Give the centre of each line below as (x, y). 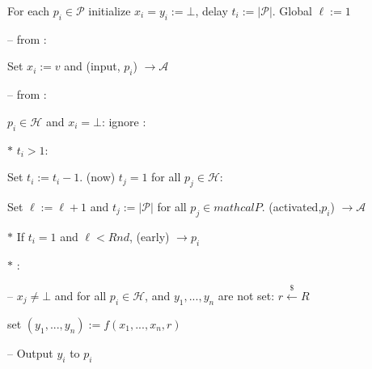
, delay (211, 11)
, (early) (150, 236)
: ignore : (124, 121)
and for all (80, 295)
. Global (292, 11)
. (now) (97, 177)
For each (28, 11)
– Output (30, 352)
